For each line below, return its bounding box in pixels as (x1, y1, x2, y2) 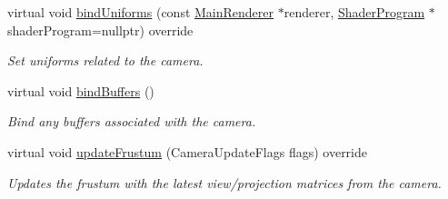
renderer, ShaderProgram (284, 3, 425, 21)
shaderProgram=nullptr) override (7, 20, 194, 39)
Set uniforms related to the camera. (7, 51, 204, 70)
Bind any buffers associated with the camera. (7, 112, 256, 131)
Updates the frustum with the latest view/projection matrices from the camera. (7, 173, 442, 192)
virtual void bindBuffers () (7, 81, 154, 100)
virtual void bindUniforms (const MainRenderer (7, 3, 274, 21)
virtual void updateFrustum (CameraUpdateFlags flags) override (7, 142, 367, 161)
